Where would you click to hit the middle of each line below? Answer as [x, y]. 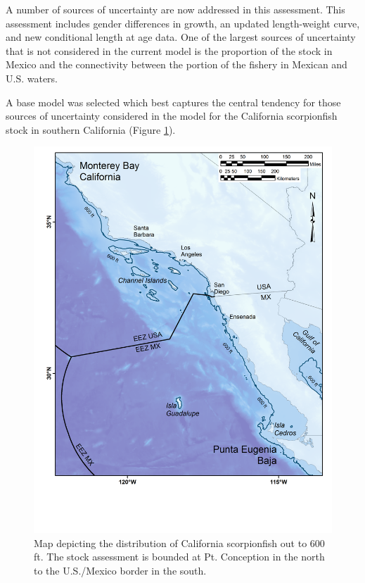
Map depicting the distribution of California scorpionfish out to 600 [179, 543]
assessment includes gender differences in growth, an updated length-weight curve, [183, 23]
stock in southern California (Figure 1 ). [91, 129]
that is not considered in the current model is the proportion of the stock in [169, 50]
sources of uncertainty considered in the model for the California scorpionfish [172, 116]
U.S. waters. [32, 78]
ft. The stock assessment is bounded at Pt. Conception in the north [179, 557]
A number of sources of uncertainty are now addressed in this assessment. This [175, 9]
